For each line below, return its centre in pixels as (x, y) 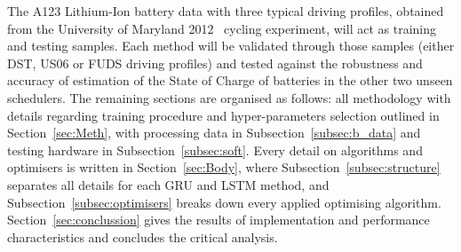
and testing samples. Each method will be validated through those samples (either (231, 46)
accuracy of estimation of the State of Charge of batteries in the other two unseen (230, 80)
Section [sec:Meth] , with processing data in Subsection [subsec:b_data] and (214, 133)
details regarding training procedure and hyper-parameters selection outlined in (223, 115)
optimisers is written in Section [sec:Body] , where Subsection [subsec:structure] (224, 167)
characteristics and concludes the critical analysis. (143, 236)
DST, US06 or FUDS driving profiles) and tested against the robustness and (215, 63)
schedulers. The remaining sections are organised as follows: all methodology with (229, 97)
